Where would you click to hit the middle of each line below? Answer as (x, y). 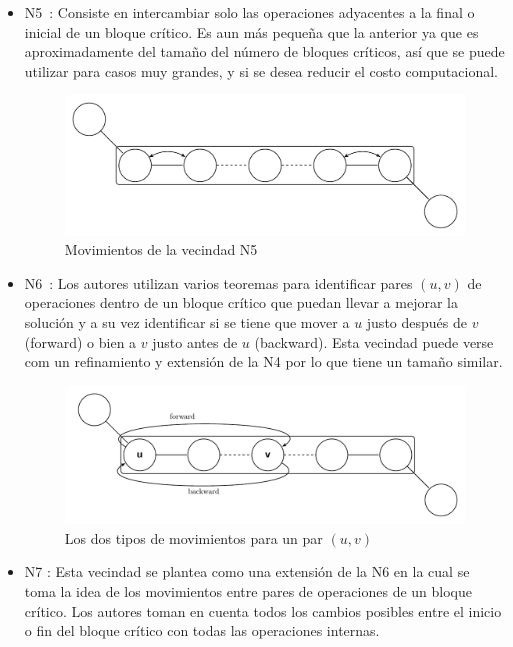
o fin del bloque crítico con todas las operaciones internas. (202, 630)
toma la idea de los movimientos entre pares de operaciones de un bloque (248, 590)
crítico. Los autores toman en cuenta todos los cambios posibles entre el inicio (263, 610)
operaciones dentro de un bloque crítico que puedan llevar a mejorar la (241, 302)
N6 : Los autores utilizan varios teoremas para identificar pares (218, 282)
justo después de (416, 322)
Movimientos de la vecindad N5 (161, 249)
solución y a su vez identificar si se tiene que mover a (187, 322)
